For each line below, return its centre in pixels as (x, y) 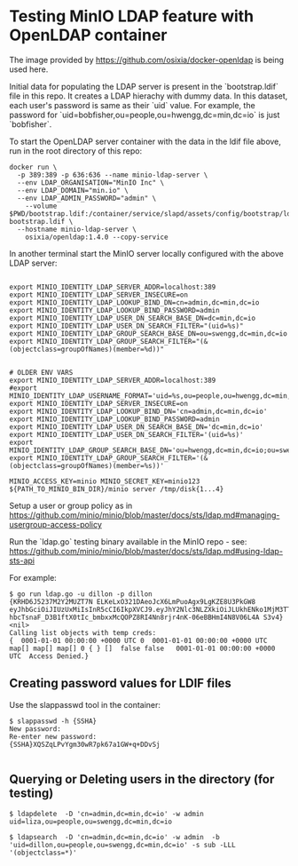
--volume (41, 206)
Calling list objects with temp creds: (83, 632)
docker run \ (33, 167)
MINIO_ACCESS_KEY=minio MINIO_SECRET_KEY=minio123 (105, 481)
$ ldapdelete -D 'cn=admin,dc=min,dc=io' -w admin (106, 814)
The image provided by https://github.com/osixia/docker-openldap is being (147, 60)
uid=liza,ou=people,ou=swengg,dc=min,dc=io (91, 822)
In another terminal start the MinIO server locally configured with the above (146, 253)
